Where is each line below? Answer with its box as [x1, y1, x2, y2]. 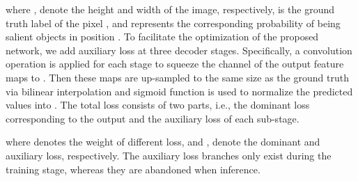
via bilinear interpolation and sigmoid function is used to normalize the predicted [6, 84, 353, 98]
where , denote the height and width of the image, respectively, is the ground [6, 2, 334, 16]
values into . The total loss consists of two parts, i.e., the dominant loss [6, 97, 310, 112]
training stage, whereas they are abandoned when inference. [6, 162, 260, 176]
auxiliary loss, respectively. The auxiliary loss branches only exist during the [6, 148, 332, 162]
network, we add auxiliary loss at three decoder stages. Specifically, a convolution [6, 42, 352, 57]
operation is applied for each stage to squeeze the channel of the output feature [6, 56, 344, 71]
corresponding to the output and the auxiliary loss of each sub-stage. [6, 111, 299, 125]
